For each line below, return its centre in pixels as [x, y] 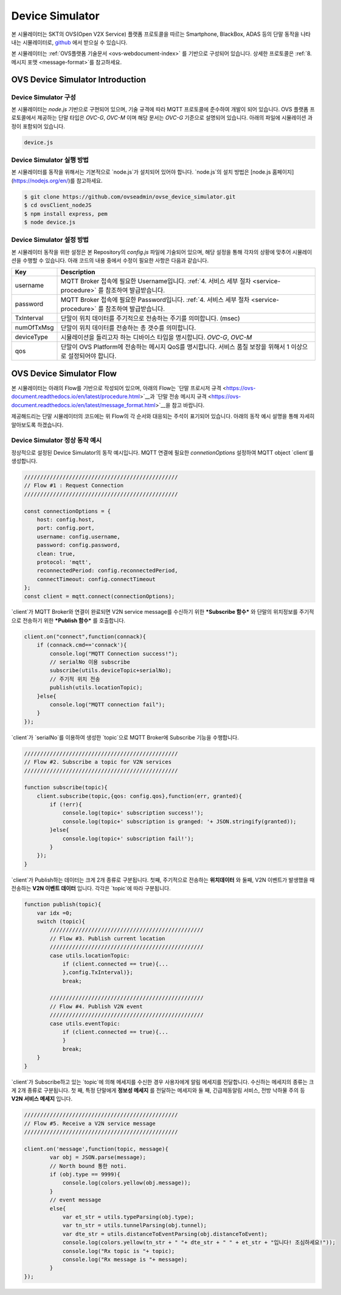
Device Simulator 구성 [43, 97]
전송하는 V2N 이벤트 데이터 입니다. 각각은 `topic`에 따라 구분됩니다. [91, 888]
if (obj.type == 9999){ [85, 1175]
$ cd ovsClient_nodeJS [58, 205]
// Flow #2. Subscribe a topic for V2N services [98, 762]
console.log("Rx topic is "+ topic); [119, 1251]
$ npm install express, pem [66, 214]
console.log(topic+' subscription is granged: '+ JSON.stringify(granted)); [180, 821]
